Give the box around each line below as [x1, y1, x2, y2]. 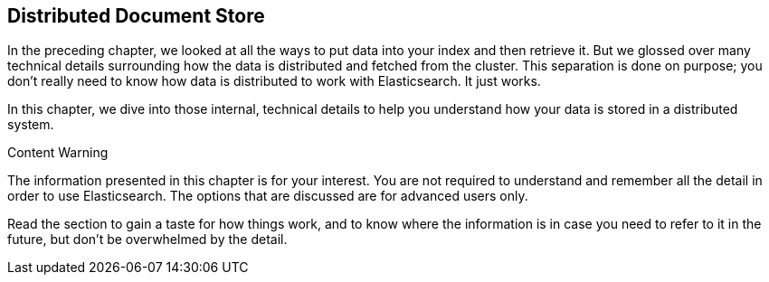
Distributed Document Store [7, 5, 265, 27]
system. [7, 117, 54, 133]
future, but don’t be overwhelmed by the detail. [7, 231, 288, 248]
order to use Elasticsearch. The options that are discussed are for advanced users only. [7, 188, 528, 204]
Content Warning [7, 145, 109, 161]
